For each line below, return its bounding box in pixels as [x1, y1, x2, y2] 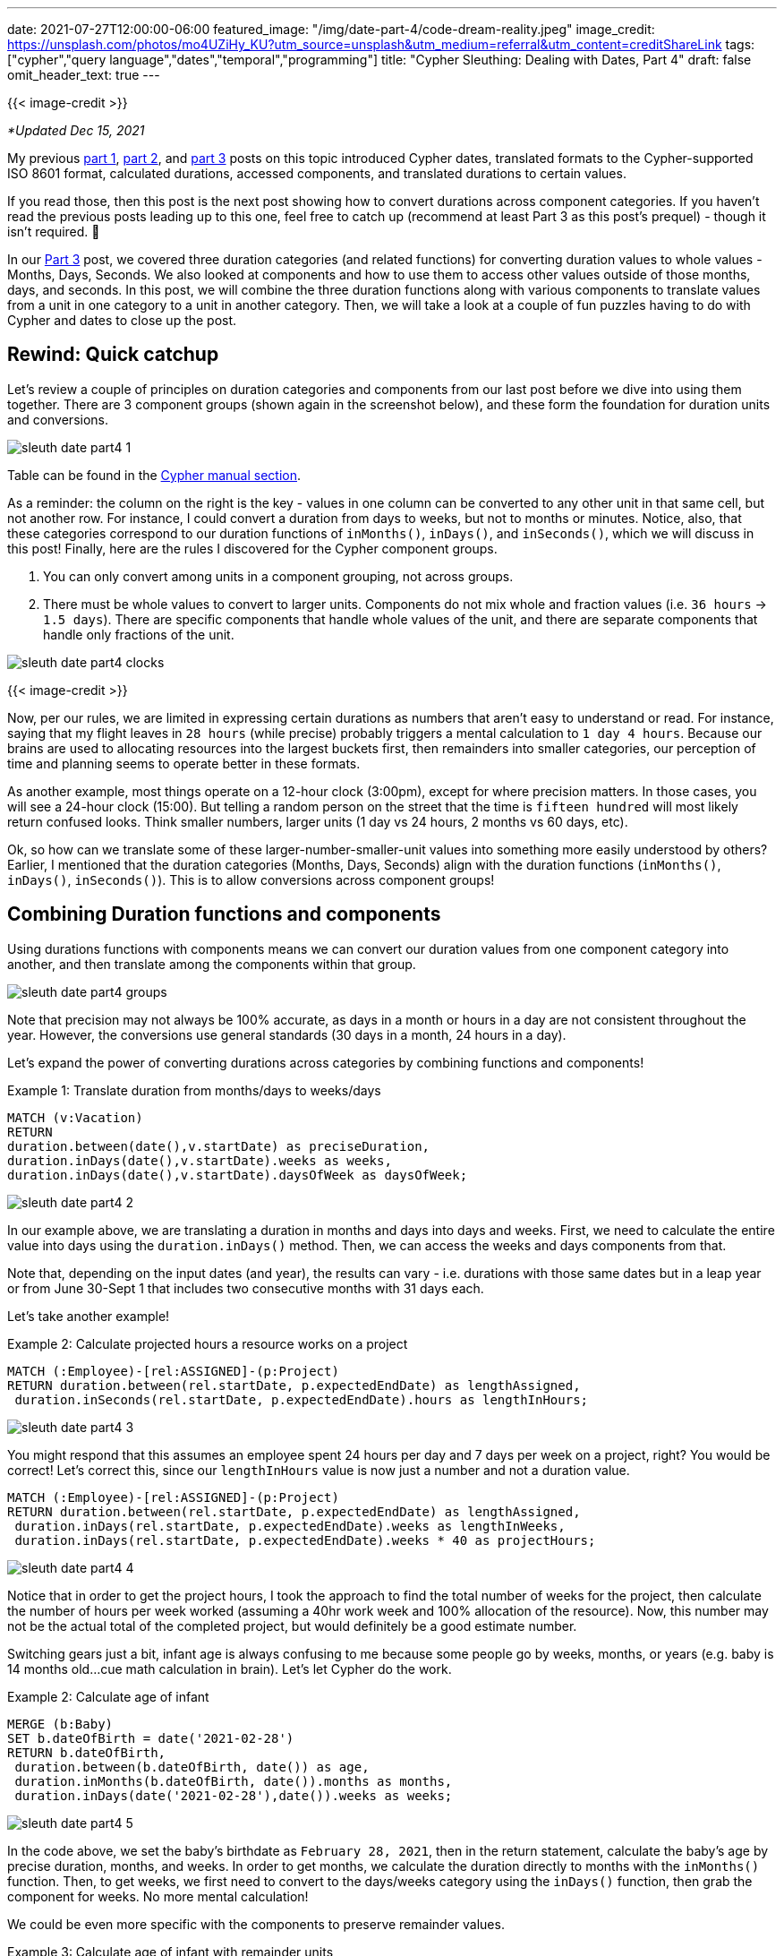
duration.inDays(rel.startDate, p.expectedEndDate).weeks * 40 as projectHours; [14, 1532, 596, 1548]
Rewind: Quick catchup [7, 343, 219, 366]
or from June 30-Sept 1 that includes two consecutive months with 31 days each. [7, 1280, 484, 1296]
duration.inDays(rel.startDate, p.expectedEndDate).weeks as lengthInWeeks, [14, 1518, 566, 1533]
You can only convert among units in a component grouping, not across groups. [43, 568, 514, 584]
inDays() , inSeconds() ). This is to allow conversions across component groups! [7, 871, 495, 888]
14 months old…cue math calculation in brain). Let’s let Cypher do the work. [7, 1660, 452, 1677]
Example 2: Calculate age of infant [7, 1688, 209, 1704]
